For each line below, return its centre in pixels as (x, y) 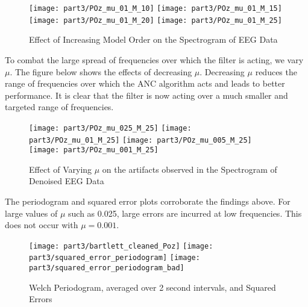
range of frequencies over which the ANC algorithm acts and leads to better (145, 83)
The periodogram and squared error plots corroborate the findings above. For (148, 201)
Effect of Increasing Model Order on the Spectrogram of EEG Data (153, 39)
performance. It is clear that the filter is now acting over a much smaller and (146, 95)
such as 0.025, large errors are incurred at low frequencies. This (185, 213)
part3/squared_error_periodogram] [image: (115, 258)
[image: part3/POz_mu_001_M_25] (94, 150)
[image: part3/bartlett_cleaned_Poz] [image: (121, 246)
